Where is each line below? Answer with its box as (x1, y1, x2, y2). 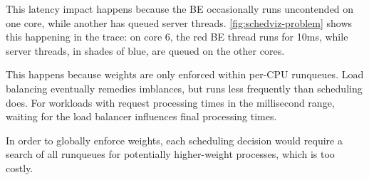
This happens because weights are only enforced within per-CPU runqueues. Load (6, 67, 364, 82)
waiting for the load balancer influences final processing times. (6, 109, 277, 124)
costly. (6, 160, 33, 175)
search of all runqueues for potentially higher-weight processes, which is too (6, 147, 335, 162)
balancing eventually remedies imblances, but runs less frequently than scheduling (6, 80, 363, 95)
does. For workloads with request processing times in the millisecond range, (6, 95, 335, 110)
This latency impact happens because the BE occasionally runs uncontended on (6, 1, 354, 16)
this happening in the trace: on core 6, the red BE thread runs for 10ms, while (6, 29, 348, 44)
